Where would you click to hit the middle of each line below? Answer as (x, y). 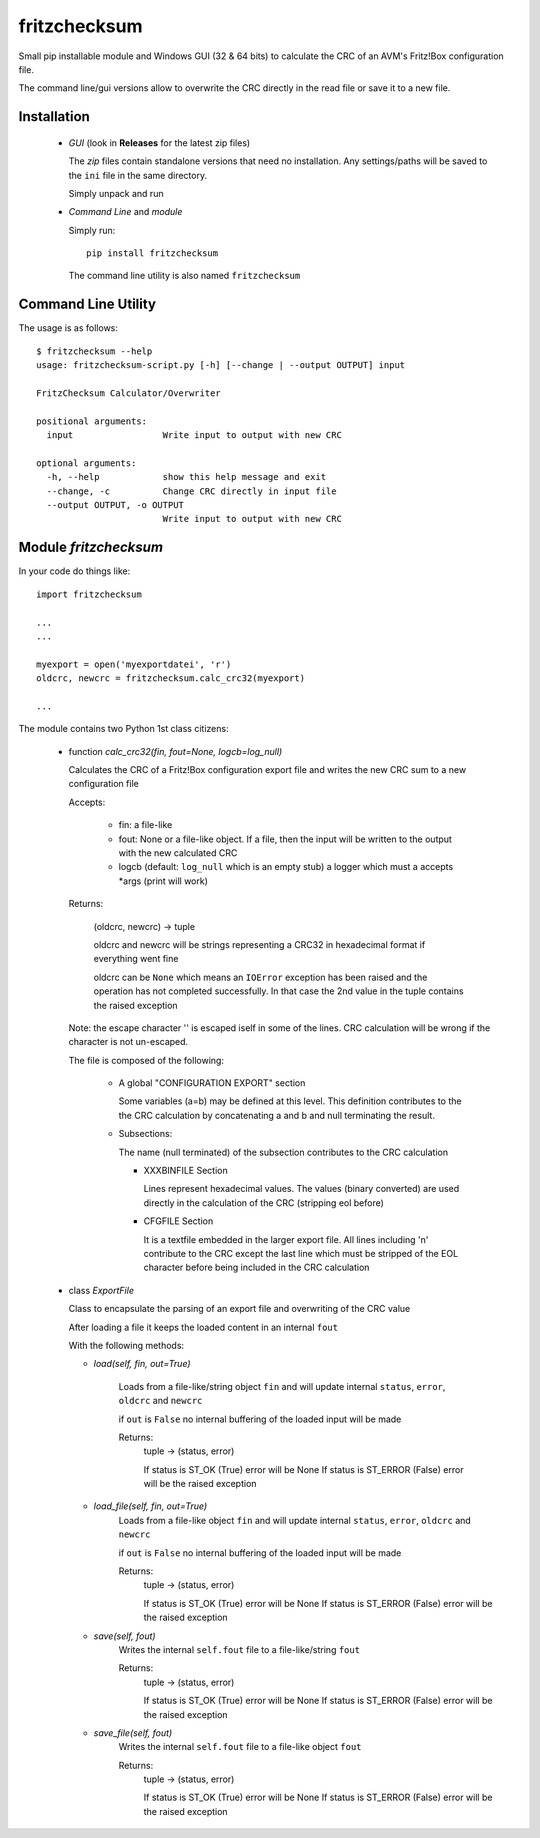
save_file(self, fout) (133, 1732)
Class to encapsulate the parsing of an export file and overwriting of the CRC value (239, 1309)
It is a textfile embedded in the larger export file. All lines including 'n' (286, 1239)
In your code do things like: (74, 571)
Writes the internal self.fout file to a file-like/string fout (239, 1649)
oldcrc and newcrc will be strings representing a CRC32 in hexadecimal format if (259, 944)
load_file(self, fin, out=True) (150, 1506)
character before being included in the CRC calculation (256, 1267)
